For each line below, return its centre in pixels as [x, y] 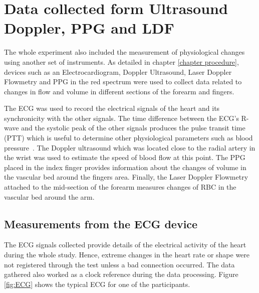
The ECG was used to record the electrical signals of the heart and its [112, 108]
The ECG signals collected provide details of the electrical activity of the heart [125, 245]
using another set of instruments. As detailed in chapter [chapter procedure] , [121, 61]
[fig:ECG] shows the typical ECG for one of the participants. [97, 284]
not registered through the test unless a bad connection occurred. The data [119, 264]
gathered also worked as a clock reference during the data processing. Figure [121, 274]
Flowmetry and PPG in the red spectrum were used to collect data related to [123, 82]
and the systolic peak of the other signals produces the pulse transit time [133, 128]
